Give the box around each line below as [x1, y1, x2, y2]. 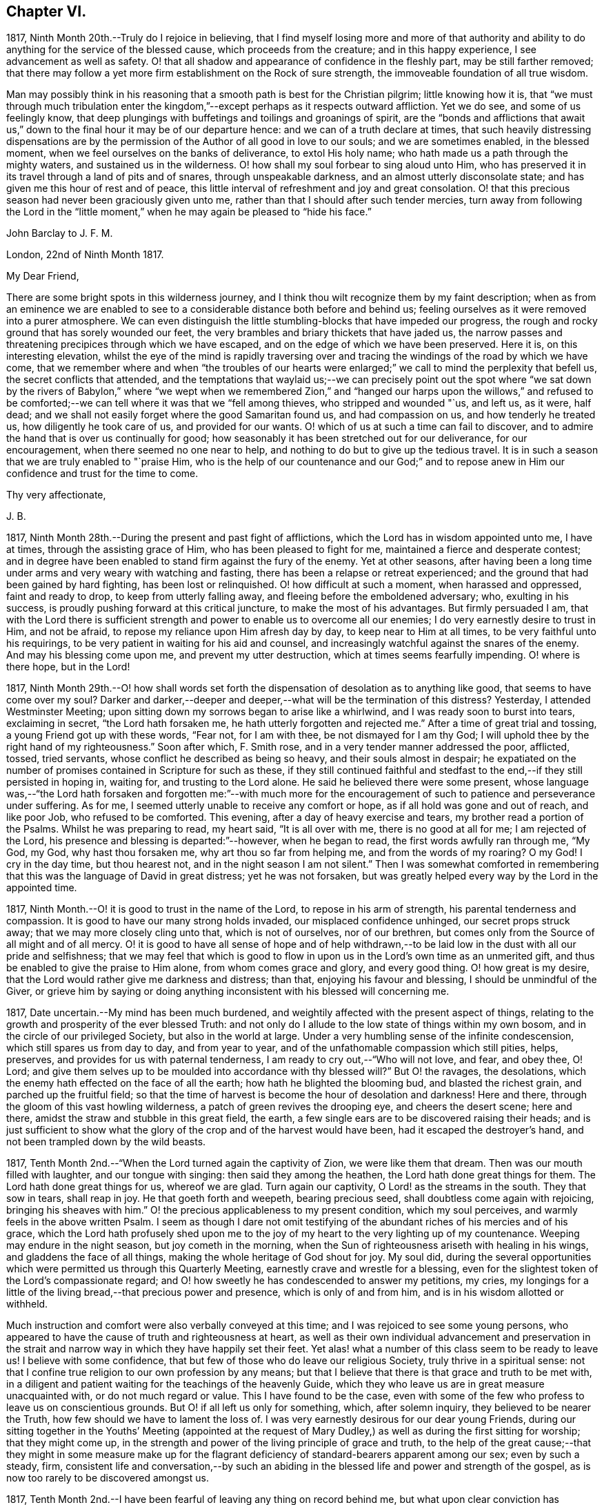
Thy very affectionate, [6, 489, 106, 501]
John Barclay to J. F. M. [6, 227, 113, 240]
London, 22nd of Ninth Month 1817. [6, 249, 164, 261]
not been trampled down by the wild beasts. [6, 1136, 206, 1148]
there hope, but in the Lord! [6, 661, 130, 673]
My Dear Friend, [6, 270, 79, 282]
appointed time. [6, 882, 77, 894]
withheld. [6, 1298, 48, 1310]
